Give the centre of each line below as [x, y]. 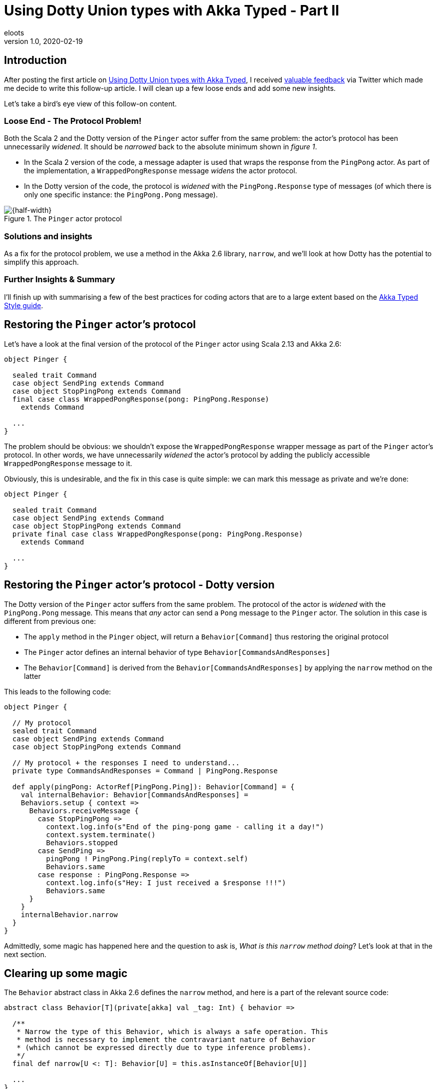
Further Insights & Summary [60, 279]
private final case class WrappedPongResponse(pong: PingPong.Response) [158, 534]
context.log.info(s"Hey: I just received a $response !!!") [166, 882]
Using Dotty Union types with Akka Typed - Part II [172, 10]
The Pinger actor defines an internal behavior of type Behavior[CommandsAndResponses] [177, 652]
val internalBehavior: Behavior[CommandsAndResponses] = [134, 795]
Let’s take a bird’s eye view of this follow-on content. [90, 103]
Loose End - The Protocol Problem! [73, 121]
